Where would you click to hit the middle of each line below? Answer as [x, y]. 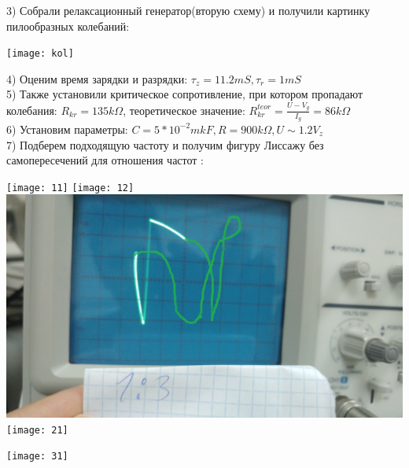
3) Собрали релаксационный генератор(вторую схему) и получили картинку [188, 10]
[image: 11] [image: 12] [70, 188]
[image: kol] [40, 54]
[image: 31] [37, 457]
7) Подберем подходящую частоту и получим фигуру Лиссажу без [165, 144]
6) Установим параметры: [67, 129]
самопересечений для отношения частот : [105, 160]
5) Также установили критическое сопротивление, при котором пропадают [185, 94]
